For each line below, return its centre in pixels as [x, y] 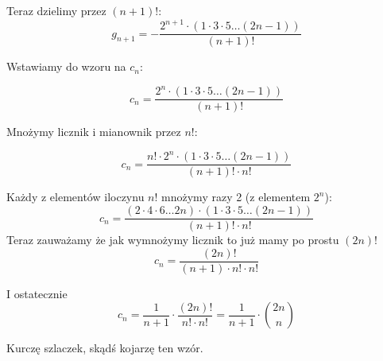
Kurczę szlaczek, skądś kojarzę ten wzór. [105, 348]
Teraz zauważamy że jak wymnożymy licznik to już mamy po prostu [173, 240]
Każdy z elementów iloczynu [75, 197]
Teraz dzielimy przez [56, 10]
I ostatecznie [37, 293]
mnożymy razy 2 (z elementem [236, 197]
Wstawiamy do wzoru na [66, 66]
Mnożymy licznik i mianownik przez [94, 132]
